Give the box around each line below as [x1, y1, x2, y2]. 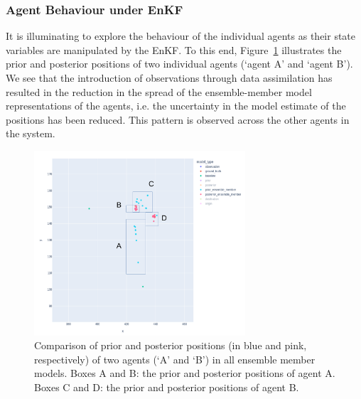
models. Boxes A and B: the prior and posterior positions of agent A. [34, 366, 335, 381]
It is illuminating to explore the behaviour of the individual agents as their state [6, 28, 356, 43]
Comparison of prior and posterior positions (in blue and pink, [34, 338, 307, 353]
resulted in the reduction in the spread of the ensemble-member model [6, 84, 312, 99]
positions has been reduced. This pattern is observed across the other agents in [6, 112, 350, 127]
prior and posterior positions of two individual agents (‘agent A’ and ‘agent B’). [6, 56, 353, 71]
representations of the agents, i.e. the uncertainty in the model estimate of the [6, 98, 346, 113]
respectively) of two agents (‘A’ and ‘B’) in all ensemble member [34, 351, 316, 366]
